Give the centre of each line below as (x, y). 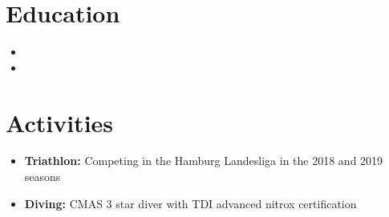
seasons (43, 177)
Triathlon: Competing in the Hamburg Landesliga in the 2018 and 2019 (204, 161)
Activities (60, 122)
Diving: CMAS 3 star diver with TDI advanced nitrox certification (190, 203)
